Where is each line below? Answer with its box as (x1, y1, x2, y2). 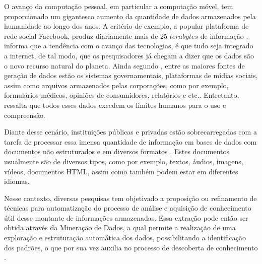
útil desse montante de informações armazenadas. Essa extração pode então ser (4, 212, 248, 223)
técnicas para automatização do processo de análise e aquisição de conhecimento (4, 203, 251, 213)
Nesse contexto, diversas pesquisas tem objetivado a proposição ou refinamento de (4, 192, 257, 203)
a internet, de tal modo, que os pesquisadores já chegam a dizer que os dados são (4, 50, 254, 60)
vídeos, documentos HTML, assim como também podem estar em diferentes (4, 166, 238, 176)
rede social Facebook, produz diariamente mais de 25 (4, 30, 168, 41)
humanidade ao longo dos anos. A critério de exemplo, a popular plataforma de (4, 21, 249, 31)
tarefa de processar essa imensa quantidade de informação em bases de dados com (4, 136, 257, 147)
